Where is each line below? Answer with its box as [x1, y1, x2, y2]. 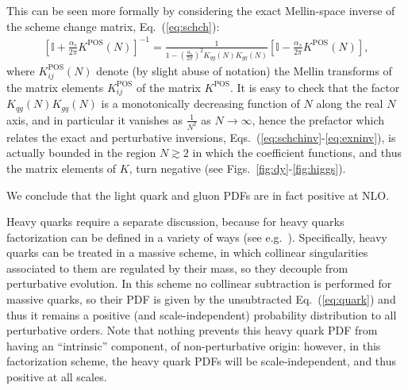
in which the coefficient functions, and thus [192, 144, 402, 161]
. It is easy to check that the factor [229, 78, 400, 95]
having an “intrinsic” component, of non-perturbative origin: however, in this [6, 337, 381, 354]
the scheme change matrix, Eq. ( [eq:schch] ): [6, 17, 220, 34]
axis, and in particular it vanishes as [6, 111, 183, 128]
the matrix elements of [6, 159, 117, 176]
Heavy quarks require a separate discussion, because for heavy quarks [6, 213, 344, 230]
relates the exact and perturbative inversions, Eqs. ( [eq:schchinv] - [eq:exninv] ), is [6, 128, 396, 145]
